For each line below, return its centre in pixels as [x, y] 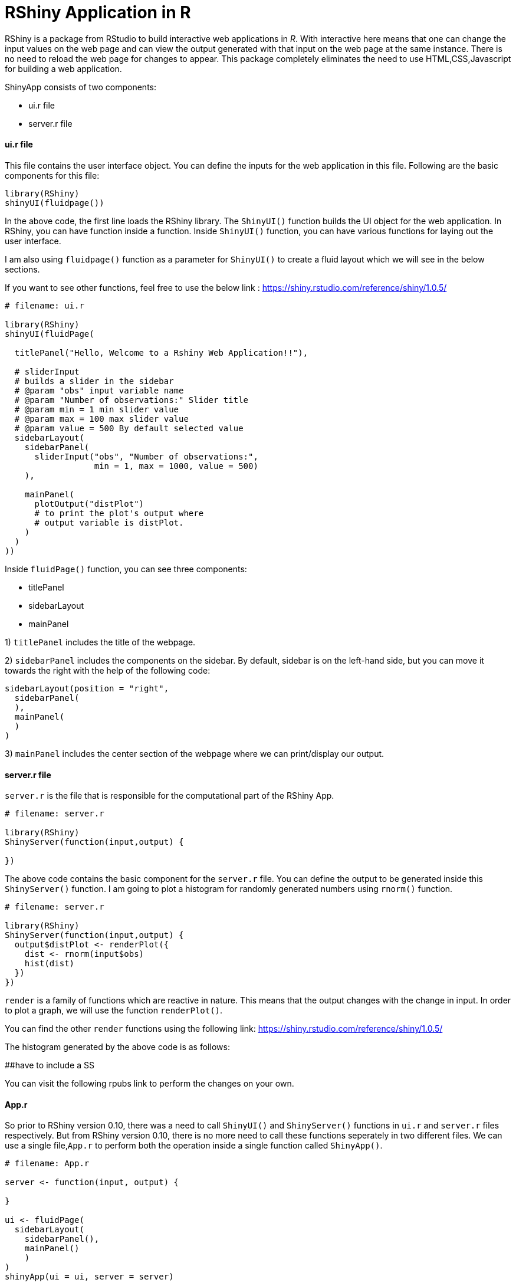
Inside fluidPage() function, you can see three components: [126, 569]
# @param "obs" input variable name [99, 390]
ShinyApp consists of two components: [81, 87]
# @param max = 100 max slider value [101, 419]
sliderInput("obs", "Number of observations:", [146, 456]
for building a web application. [63, 68]
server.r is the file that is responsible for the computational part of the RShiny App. [170, 796]
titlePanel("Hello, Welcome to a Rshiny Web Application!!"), [161, 352]
